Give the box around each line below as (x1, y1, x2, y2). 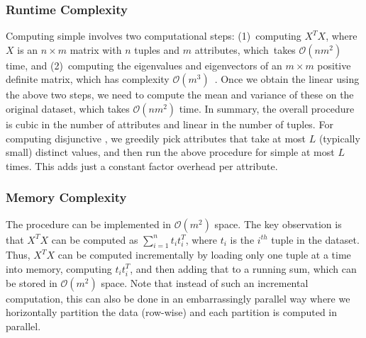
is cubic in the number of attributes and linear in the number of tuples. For (6, 117, 333, 131)
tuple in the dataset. (271, 232, 360, 247)
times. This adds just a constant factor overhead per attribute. (6, 158, 278, 173)
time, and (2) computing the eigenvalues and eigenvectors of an (6, 57, 282, 72)
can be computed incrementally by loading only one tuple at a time (57, 247, 351, 262)
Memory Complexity (6, 188, 127, 206)
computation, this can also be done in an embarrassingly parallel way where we (6, 291, 350, 305)
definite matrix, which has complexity (6, 72, 170, 86)
